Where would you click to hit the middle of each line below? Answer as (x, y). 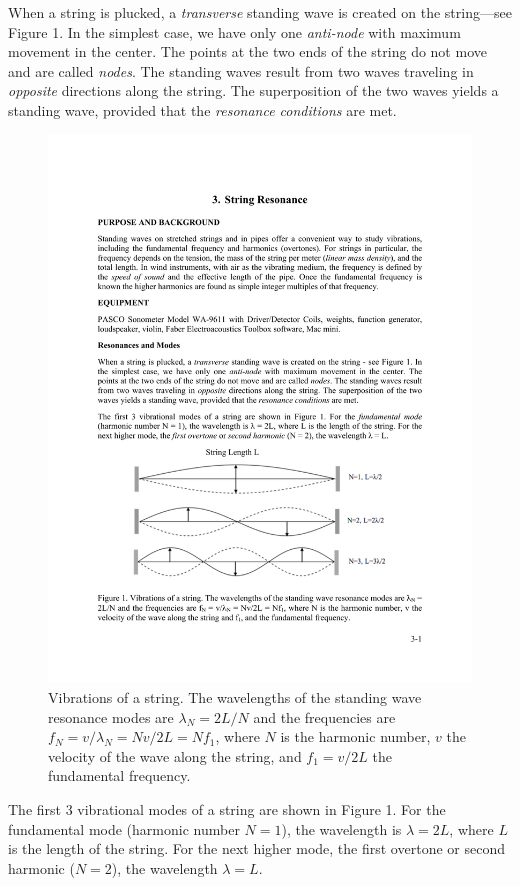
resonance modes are (111, 716)
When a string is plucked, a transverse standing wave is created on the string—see (260, 12)
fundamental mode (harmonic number (124, 828)
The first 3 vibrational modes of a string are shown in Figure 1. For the (227, 809)
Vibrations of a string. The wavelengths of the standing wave (235, 697)
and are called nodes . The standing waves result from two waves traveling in (241, 70)
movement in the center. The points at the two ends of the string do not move (247, 51)
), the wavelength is (341, 828)
